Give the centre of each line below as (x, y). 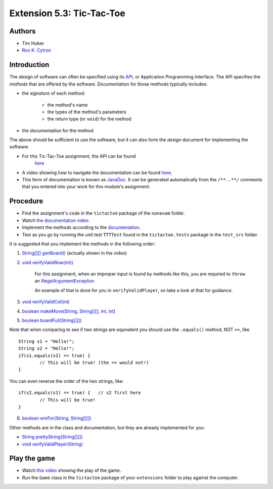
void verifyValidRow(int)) (48, 262)
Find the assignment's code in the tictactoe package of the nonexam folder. (103, 213)
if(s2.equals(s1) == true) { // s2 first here (80, 393)
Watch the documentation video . (56, 220)
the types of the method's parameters (87, 112)
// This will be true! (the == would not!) (94, 362)
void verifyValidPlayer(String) (53, 444)
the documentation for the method (58, 130)
